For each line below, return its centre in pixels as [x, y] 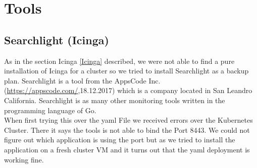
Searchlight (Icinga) [57, 39]
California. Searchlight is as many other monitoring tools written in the [115, 100]
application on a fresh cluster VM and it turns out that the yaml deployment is [127, 149]
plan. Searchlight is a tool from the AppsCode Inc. [82, 80]
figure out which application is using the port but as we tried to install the [120, 140]
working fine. [24, 159]
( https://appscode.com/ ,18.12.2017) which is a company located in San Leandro [128, 90]
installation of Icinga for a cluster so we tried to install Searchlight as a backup [126, 71]
